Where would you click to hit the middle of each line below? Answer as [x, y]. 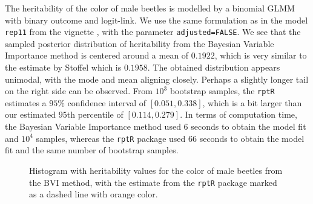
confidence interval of [107, 102]
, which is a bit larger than [252, 102]
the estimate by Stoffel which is [63, 67]
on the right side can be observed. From [79, 91]
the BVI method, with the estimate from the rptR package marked [153, 182]
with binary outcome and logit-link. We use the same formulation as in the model [156, 20]
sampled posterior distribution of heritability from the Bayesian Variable [140, 43]
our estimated [31, 114]
